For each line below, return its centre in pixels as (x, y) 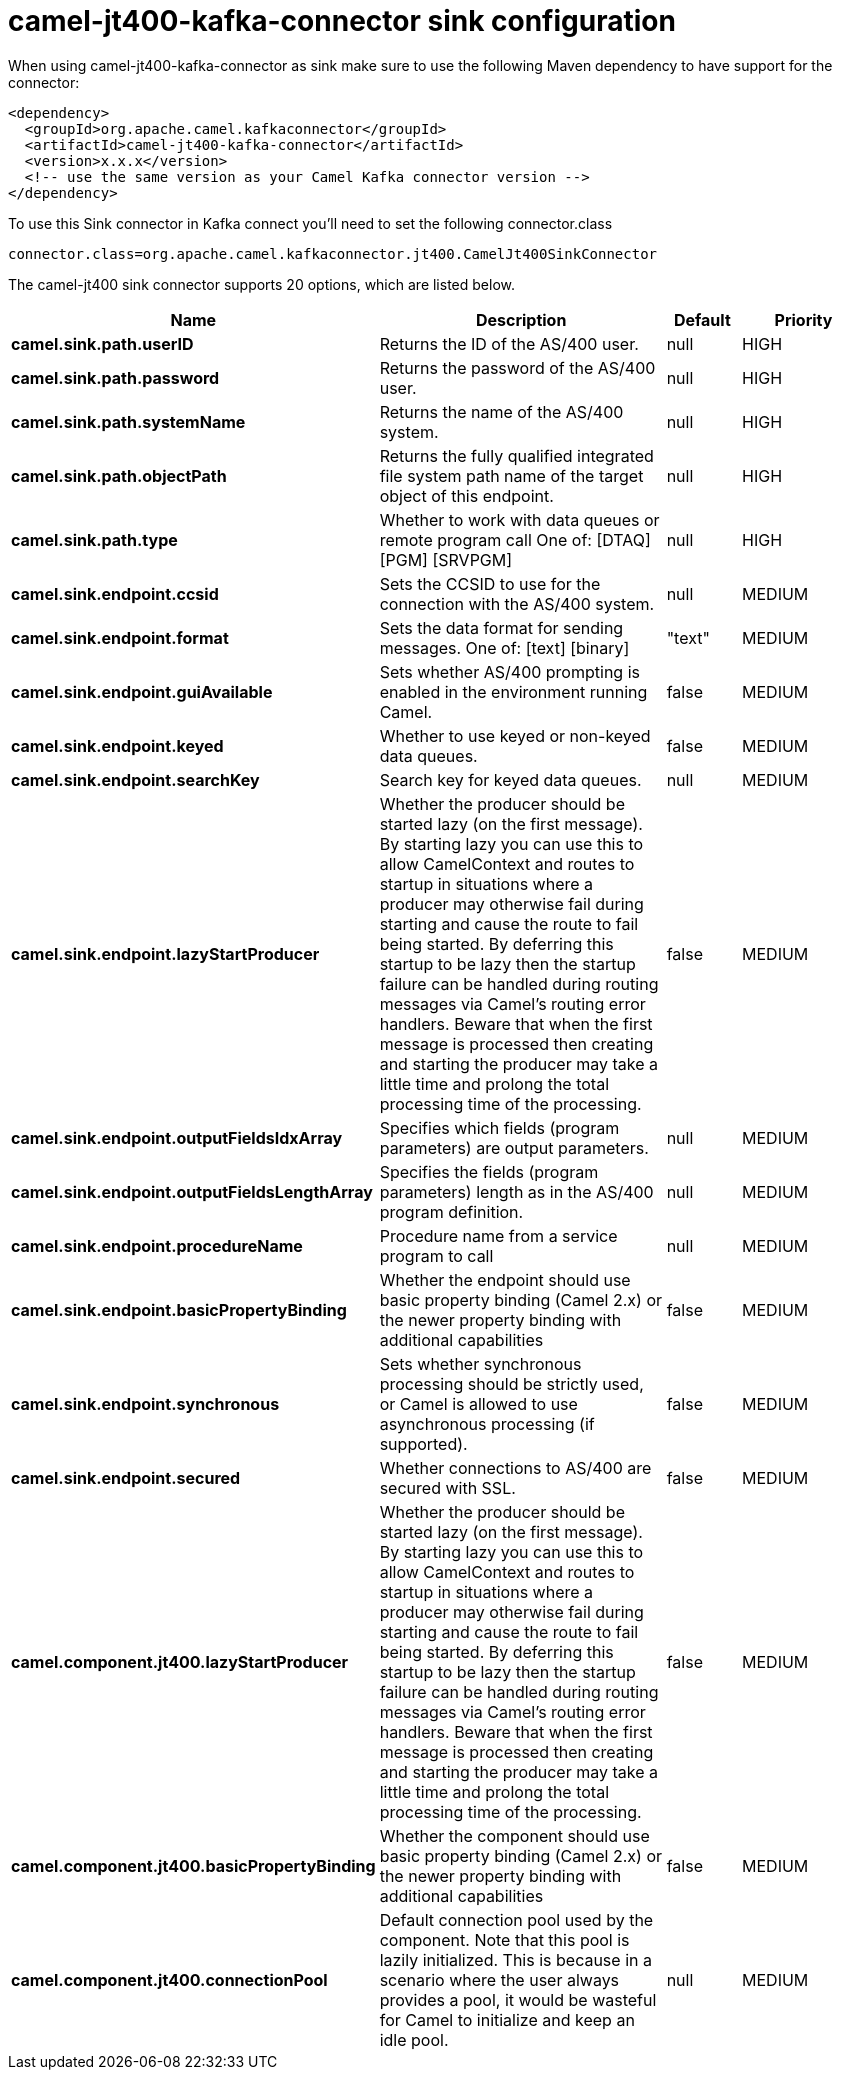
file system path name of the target (511, 475)
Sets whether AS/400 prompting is (509, 671)
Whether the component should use (514, 1835)
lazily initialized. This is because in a (515, 1959)
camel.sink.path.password (115, 377)
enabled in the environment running (513, 691)
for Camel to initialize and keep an (507, 2019)
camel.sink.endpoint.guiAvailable (142, 691)
